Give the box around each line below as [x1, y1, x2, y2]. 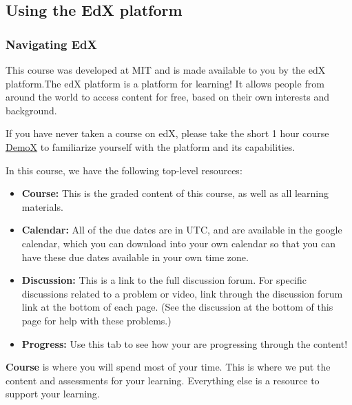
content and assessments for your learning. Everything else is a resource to [6, 373, 320, 387]
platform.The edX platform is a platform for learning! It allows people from [6, 76, 324, 90]
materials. [21, 199, 63, 214]
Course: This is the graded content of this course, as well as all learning [21, 186, 329, 200]
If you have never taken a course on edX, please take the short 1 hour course [6, 126, 329, 141]
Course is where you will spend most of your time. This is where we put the [6, 360, 331, 374]
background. [6, 103, 57, 117]
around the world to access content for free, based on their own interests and [6, 90, 329, 104]
